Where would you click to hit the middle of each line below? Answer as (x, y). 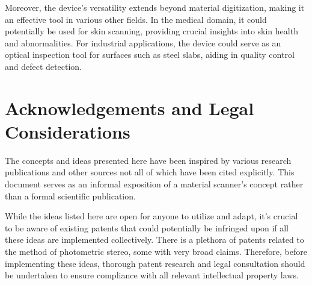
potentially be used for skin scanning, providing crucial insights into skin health (151, 31)
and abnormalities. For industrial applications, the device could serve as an (143, 42)
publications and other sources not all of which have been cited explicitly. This (150, 172)
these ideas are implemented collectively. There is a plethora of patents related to (154, 240)
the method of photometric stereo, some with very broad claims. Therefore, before (156, 252)
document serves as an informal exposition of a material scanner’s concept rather (154, 184)
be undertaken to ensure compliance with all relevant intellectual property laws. (152, 275)
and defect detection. (43, 66)
